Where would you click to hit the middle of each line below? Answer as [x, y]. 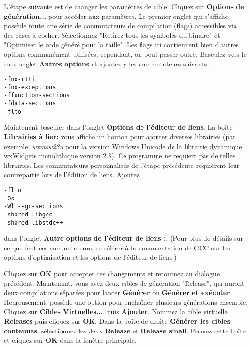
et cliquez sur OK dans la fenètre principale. [70, 340]
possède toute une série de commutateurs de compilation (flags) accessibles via [120, 25]
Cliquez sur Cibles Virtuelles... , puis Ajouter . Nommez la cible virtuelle [116, 311]
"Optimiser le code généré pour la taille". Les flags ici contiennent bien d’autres [121, 44]
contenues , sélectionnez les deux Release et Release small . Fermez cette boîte [125, 330]
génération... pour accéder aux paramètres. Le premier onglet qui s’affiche [116, 16]
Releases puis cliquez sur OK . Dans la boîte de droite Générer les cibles [117, 321]
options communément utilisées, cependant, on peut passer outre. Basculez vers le [125, 54]
